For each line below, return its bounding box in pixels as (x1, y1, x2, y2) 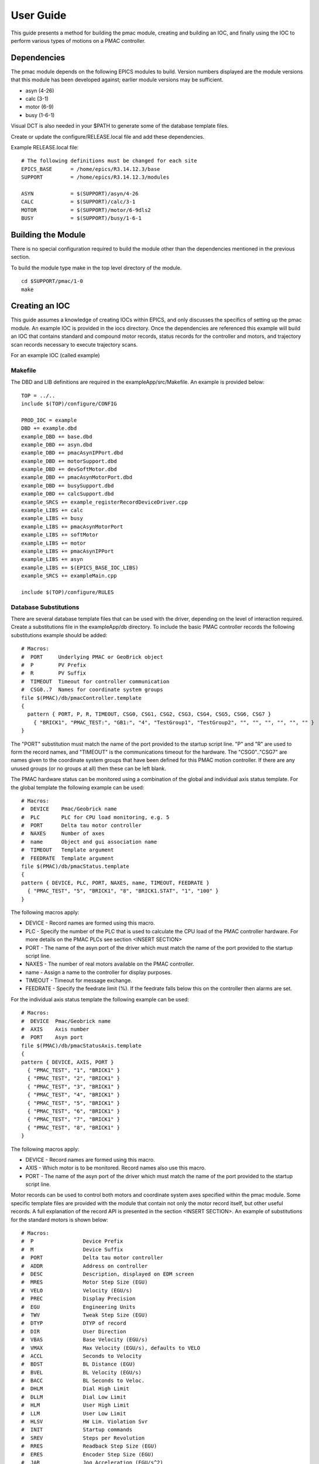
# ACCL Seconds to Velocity (21, 1353, 142, 1359)
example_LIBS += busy (21, 515, 83, 522)
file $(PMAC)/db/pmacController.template (21, 695, 142, 701)
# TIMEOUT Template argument (21, 847, 114, 853)
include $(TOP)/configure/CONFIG (21, 400, 117, 407)
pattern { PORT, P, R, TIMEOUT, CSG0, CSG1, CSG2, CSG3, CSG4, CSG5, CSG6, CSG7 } (27, 711, 272, 717)
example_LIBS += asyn (21, 556, 83, 563)
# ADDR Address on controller (21, 1263, 148, 1269)
